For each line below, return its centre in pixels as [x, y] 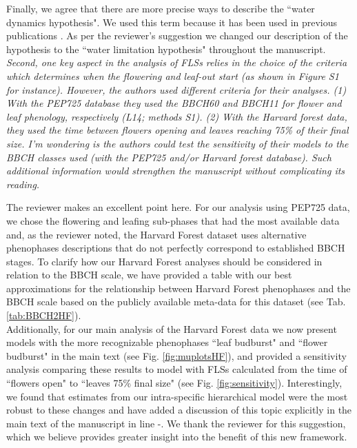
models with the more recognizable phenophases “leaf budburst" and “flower [167, 342]
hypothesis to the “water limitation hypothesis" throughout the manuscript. [166, 49]
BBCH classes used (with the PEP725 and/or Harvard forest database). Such [169, 157]
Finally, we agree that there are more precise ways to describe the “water [161, 8]
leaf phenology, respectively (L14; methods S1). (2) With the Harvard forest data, [177, 116]
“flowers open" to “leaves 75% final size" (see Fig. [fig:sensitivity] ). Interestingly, [174, 383]
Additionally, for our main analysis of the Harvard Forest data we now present [172, 328]
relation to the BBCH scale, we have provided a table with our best [149, 275]
